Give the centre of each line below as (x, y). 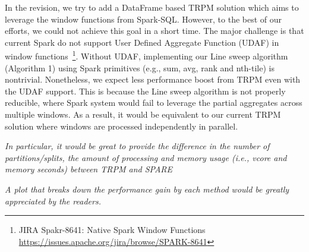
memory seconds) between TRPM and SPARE (89, 169)
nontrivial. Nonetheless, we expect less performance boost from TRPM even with (153, 79)
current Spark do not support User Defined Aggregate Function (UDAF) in (142, 42)
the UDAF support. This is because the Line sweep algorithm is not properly (145, 91)
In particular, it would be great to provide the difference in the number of (137, 146)
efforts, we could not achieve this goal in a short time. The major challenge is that (154, 31)
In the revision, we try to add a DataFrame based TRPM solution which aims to (152, 7)
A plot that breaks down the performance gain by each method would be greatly (147, 189)
